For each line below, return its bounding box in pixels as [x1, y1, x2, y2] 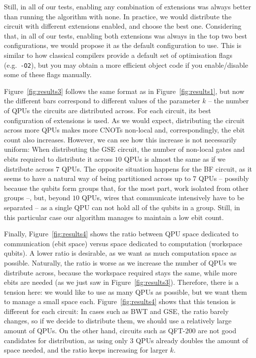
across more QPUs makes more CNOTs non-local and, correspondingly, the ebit [4, 125, 245, 135]
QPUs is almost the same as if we [124, 153, 225, 164]
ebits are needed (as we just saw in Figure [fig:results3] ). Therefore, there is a [4, 277, 239, 287]
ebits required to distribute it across [4, 153, 113, 164]
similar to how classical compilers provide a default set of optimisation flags [4, 49, 233, 60]
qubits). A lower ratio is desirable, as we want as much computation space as [4, 248, 237, 258]
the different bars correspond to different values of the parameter [4, 95, 200, 106]
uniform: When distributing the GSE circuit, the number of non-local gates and [4, 144, 245, 154]
